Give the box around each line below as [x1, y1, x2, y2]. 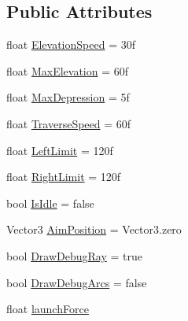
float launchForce [6, 301, 89, 317]
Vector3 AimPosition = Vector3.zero [6, 221, 182, 238]
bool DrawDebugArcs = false [6, 274, 147, 290]
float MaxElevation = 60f [6, 62, 129, 79]
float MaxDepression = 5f [6, 89, 130, 105]
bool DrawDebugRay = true [6, 247, 142, 264]
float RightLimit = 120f [6, 168, 121, 185]
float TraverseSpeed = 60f [6, 115, 131, 131]
